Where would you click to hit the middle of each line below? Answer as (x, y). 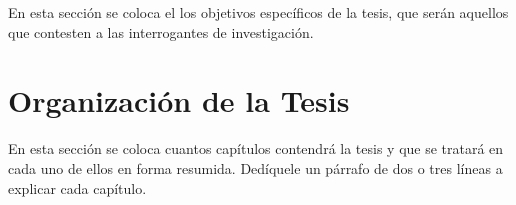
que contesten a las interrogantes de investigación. (161, 31)
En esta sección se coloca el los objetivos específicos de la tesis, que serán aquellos (258, 12)
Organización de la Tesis (179, 100)
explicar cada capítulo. (77, 187)
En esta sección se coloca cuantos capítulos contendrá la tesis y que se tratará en (256, 148)
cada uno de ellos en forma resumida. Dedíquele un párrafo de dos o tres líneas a (255, 167)
